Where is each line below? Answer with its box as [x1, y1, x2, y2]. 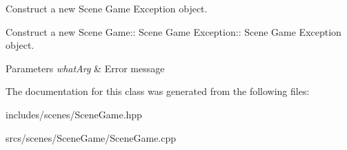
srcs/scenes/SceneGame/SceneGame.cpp [6, 130, 177, 144]
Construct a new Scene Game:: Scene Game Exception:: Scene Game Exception [6, 24, 341, 39]
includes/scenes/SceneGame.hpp [6, 107, 142, 121]
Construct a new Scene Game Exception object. [6, 1, 208, 15]
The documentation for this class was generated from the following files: [6, 84, 310, 98]
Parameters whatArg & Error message [6, 61, 165, 75]
